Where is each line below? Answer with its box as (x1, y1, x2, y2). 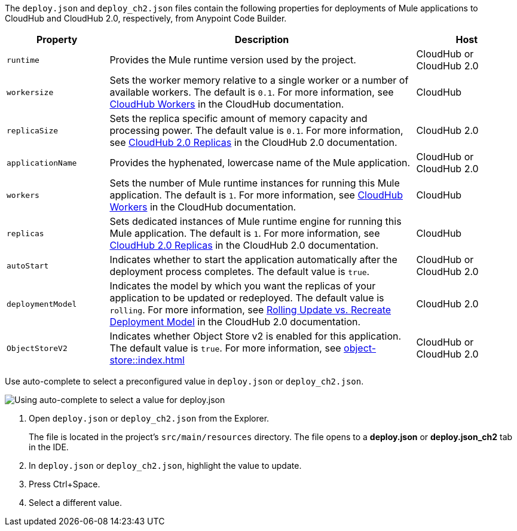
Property (36, 33, 78, 45)
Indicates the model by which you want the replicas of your (109, 280, 376, 292)
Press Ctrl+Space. (29, 479, 100, 489)
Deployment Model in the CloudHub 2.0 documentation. (109, 316, 361, 328)
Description (234, 33, 289, 45)
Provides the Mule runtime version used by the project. (109, 54, 356, 66)
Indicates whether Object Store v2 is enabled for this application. (109, 330, 402, 342)
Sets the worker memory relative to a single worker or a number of (109, 74, 409, 86)
